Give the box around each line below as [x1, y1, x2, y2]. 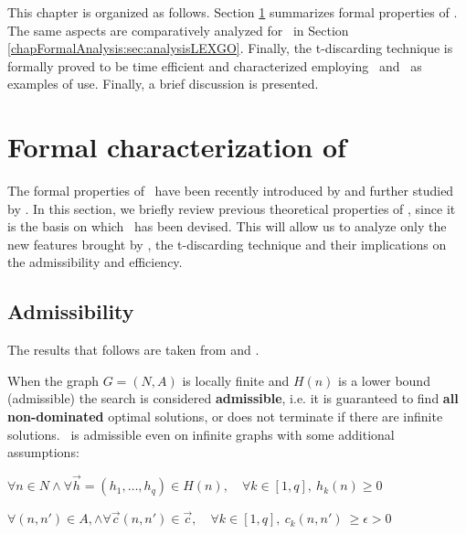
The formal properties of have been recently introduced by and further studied [7, 181, 454, 200]
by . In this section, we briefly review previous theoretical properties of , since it [7, 198, 456, 218]
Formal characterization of [7, 128, 346, 166]
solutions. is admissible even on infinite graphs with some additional [7, 424, 395, 443]
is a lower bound [338, 370, 430, 390]
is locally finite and [182, 370, 290, 390]
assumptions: [7, 443, 79, 462]
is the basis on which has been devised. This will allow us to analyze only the [7, 217, 447, 236]
